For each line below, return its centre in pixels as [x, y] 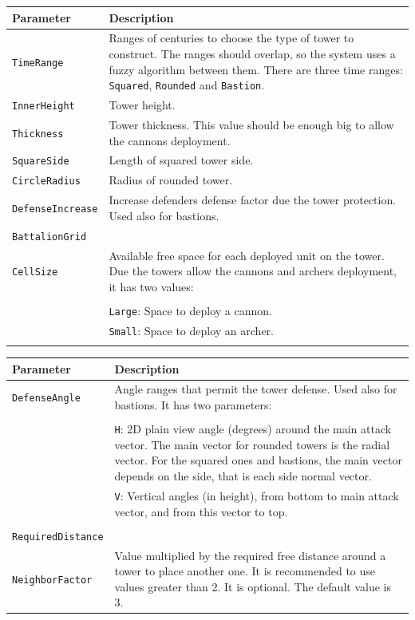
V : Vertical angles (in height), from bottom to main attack [257, 495]
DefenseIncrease [55, 209]
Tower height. [142, 105]
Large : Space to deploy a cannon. [190, 310]
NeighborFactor [52, 580]
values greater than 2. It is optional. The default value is [253, 586]
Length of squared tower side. [181, 160]
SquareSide [41, 162]
